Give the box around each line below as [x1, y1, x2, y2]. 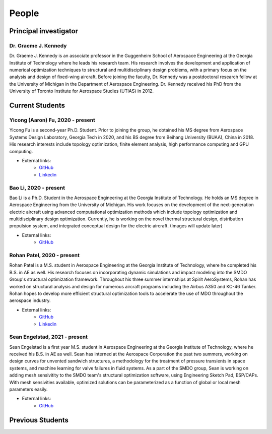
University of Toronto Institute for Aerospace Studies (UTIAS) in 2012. [9, 88, 154, 94]
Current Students [9, 101, 65, 110]
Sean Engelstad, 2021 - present [9, 333, 88, 340]
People [9, 8, 39, 19]
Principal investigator [9, 27, 79, 35]
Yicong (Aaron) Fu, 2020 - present [9, 116, 96, 123]
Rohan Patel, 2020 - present [9, 252, 80, 259]
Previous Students [9, 416, 69, 424]
